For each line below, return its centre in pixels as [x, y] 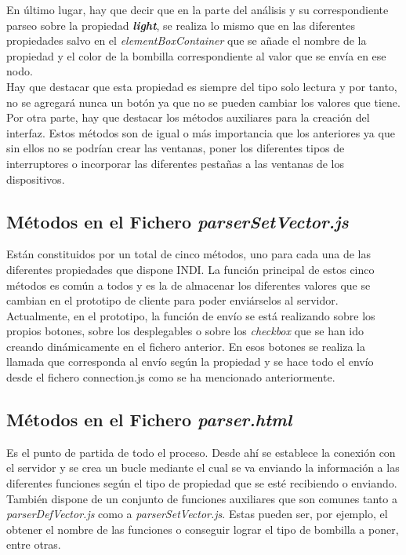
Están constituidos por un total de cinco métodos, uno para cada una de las [189, 254]
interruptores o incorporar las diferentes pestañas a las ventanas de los [175, 163]
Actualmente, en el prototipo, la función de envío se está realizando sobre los [191, 315]
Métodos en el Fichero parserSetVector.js [178, 221]
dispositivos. [36, 179]
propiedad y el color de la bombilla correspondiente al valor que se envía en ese [196, 55]
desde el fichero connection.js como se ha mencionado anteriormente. [171, 377]
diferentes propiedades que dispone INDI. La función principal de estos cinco [190, 269]
